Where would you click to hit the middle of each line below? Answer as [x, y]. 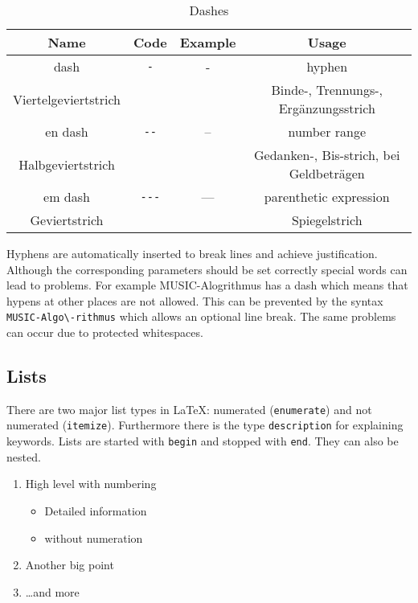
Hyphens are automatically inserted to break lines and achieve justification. [192, 253]
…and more [52, 591]
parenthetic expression [327, 197]
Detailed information [96, 510]
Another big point [70, 565]
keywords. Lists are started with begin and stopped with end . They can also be [203, 441]
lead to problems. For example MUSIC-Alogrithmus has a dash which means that [207, 285]
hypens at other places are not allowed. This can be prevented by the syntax [195, 300]
